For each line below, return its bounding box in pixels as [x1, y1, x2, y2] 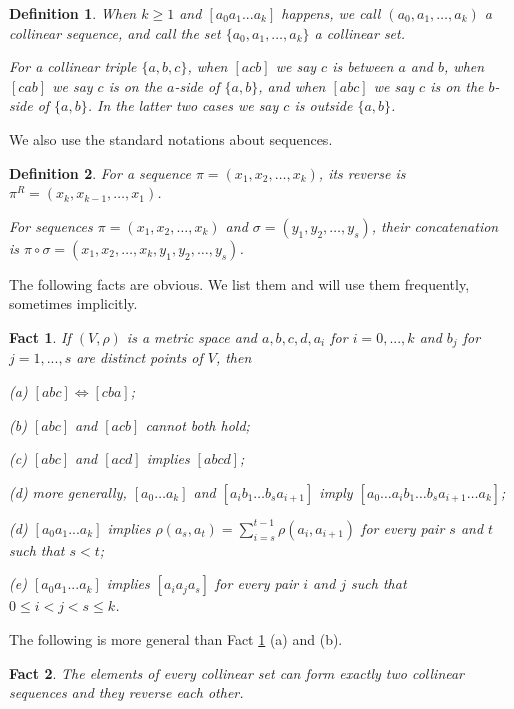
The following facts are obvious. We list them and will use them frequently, [9, 273, 470, 294]
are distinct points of [76, 347, 203, 368]
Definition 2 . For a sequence [9, 162, 191, 183]
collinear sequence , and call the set [9, 22, 221, 43]
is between [332, 56, 394, 77]
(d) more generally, [9, 481, 127, 502]
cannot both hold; [145, 414, 250, 435]
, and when [258, 75, 326, 96]
